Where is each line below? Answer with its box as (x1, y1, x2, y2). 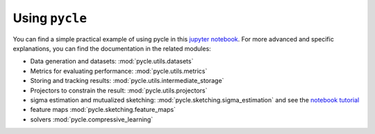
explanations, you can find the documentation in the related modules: (12, 44, 211, 52)
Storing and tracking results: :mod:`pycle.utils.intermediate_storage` (30, 77, 224, 85)
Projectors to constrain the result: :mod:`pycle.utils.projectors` (30, 86, 208, 95)
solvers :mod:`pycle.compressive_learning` (30, 115, 153, 124)
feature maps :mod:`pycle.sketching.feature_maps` (30, 106, 176, 114)
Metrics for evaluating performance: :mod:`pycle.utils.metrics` (30, 66, 208, 75)
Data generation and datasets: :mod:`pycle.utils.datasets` (30, 57, 194, 66)
